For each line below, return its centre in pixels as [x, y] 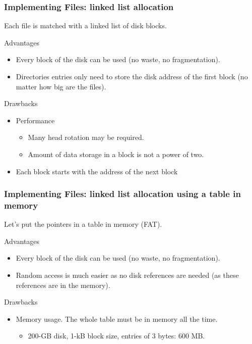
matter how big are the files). [61, 86]
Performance [35, 120]
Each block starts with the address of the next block [97, 171]
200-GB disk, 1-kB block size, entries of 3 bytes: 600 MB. [116, 336]
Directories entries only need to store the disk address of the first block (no [132, 76]
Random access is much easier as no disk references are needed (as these [127, 275]
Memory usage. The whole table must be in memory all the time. [117, 318]
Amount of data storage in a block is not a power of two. [116, 154]
